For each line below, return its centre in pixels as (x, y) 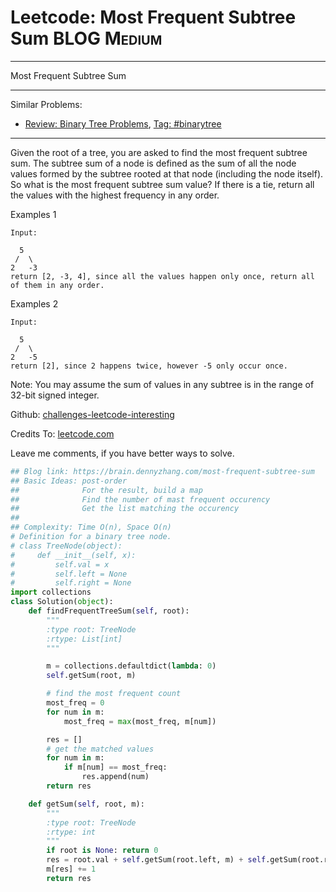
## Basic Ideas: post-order (69, 481)
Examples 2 (34, 303)
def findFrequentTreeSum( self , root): (109, 611)
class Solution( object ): (62, 602)
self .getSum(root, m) (91, 676)
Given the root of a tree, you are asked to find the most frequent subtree (159, 152)
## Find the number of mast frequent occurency (140, 499)
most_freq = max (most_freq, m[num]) (140, 721)
